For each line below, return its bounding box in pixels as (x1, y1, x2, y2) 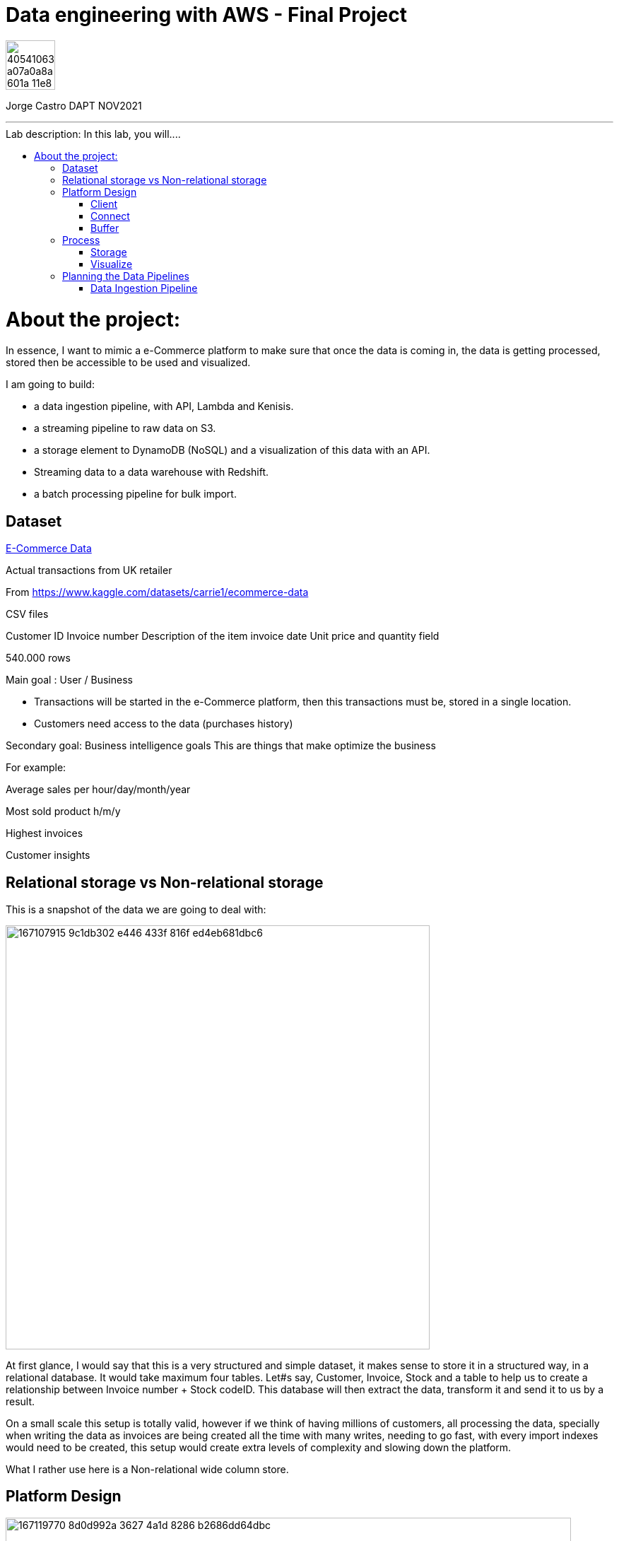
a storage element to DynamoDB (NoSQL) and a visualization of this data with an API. (34, 444, 430, 457)
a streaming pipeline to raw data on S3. (34, 422, 216, 435)
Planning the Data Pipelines (62, 269, 189, 282)
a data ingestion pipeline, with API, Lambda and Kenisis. (34, 400, 294, 413)
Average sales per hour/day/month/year (6, 783, 191, 796)
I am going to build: (6, 378, 95, 391)
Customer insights (6, 849, 90, 862)
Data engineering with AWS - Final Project (6, 3, 408, 27)
